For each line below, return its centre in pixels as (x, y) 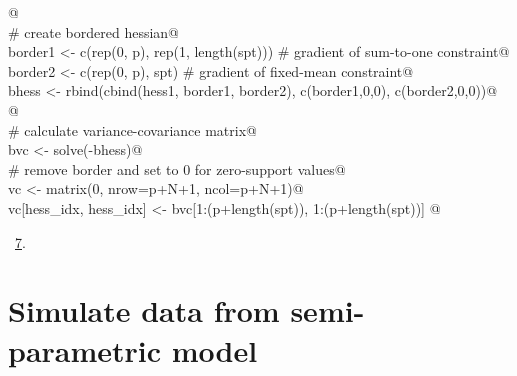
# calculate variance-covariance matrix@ (132, 129)
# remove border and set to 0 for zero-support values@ (177, 168)
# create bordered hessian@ (93, 31)
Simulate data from (144, 310)
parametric (85, 349)
